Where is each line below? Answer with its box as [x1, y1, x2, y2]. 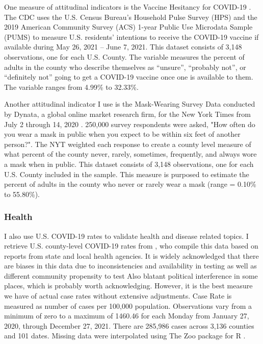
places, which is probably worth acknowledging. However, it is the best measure [4, 280, 253, 291]
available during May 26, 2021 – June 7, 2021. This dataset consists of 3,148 [4, 41, 242, 52]
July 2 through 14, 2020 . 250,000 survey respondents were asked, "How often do [4, 118, 255, 129]
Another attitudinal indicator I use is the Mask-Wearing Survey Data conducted [4, 99, 255, 109]
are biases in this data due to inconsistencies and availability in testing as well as [4, 260, 257, 271]
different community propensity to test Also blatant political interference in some [4, 270, 258, 281]
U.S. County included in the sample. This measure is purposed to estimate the [4, 168, 249, 179]
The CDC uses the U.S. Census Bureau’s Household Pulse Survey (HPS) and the [4, 11, 257, 22]
